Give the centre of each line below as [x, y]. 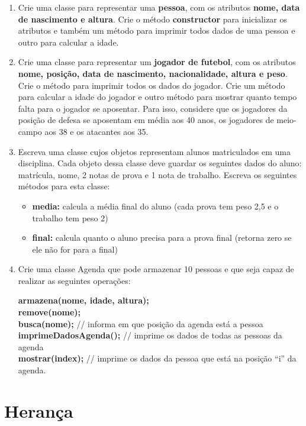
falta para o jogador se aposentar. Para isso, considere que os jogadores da [153, 108]
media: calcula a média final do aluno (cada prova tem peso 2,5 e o [155, 206]
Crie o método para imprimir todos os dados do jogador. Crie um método [152, 85]
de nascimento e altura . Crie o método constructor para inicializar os [153, 19]
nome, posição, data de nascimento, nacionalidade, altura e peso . [153, 73]
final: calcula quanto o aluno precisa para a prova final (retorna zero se [162, 238]
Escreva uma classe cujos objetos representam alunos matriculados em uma [154, 151]
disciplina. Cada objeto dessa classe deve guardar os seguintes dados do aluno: [160, 163]
